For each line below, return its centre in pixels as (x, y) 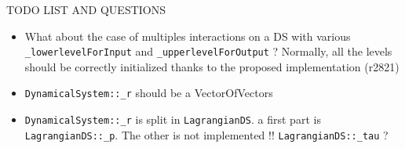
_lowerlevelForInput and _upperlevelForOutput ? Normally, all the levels (208, 51)
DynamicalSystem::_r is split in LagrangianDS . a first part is (173, 119)
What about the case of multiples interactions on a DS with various (188, 36)
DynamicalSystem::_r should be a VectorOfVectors (149, 93)
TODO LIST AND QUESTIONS (86, 9)
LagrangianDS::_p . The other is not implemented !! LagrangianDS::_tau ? (206, 134)
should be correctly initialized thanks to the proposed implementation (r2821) (212, 66)
